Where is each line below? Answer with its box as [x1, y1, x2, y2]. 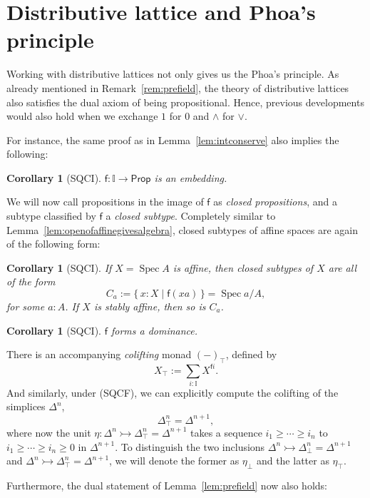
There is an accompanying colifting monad [6, 347, 192, 362]
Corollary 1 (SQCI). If [6, 260, 112, 275]
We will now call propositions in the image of [6, 194, 204, 209]
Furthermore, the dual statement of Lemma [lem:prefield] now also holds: [6, 477, 327, 492]
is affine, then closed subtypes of [173, 260, 314, 275]
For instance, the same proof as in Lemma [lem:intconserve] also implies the [6, 132, 339, 147]
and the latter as [256, 453, 329, 468]
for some [6, 299, 45, 314]
